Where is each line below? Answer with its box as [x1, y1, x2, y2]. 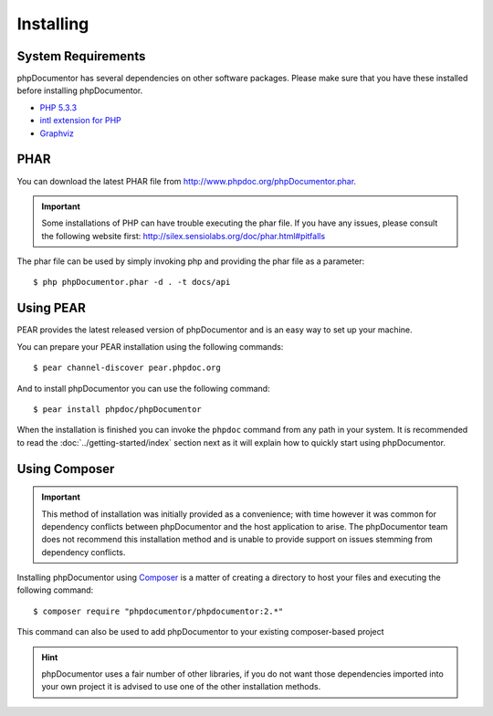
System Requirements [16, 48, 146, 64]
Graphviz [39, 128, 75, 139]
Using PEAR [16, 300, 86, 316]
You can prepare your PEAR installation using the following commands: [16, 341, 284, 352]
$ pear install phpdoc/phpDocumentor [33, 404, 203, 415]
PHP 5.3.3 [39, 101, 78, 113]
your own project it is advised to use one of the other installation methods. [41, 681, 321, 692]
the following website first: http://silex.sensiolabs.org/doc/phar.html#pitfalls [41, 230, 326, 241]
